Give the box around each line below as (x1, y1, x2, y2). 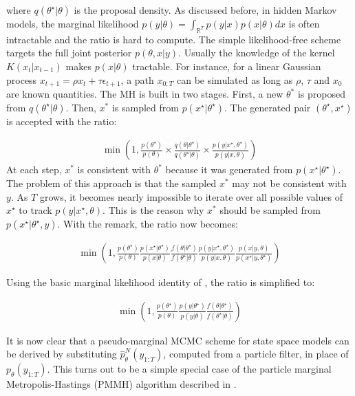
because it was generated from (165, 162, 293, 177)
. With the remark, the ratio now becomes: (57, 217, 238, 231)
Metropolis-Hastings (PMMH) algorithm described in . (6, 377, 237, 391)
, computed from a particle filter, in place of (163, 346, 349, 361)
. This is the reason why (103, 203, 204, 217)
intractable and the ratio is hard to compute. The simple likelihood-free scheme (6, 32, 341, 46)
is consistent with (77, 162, 151, 177)
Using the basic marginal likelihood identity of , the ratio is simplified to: (6, 275, 315, 289)
